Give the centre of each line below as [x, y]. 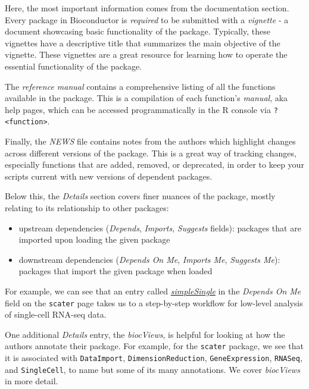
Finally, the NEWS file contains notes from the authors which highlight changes [150, 141]
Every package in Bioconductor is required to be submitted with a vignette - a [147, 19]
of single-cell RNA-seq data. [56, 314]
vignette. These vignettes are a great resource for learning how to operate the [146, 54]
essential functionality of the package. [73, 66]
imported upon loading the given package [94, 239]
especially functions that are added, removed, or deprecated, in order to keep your [154, 164]
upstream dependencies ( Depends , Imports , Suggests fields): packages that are [160, 228]
